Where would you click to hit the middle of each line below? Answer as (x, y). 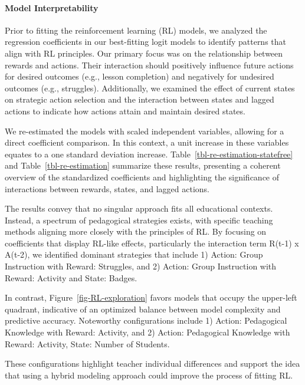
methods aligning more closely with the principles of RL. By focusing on (136, 231)
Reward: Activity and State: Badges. (71, 277)
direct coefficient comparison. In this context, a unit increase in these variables (147, 142)
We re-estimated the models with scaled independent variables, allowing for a (145, 131)
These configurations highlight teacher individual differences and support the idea (152, 363)
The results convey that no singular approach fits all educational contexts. (139, 208)
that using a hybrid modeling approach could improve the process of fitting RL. (149, 375)
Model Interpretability (52, 7)
